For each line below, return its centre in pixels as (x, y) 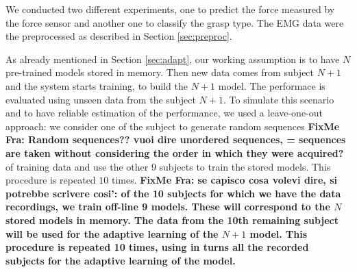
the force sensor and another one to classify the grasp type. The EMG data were (175, 22)
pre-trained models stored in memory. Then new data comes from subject (160, 72)
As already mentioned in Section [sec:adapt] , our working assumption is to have (173, 59)
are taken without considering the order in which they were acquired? (175, 152)
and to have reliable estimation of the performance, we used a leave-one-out (164, 113)
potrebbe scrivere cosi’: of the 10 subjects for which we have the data (173, 193)
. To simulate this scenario (279, 99)
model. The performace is (272, 85)
